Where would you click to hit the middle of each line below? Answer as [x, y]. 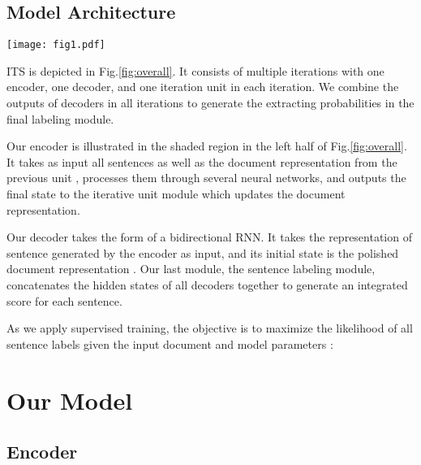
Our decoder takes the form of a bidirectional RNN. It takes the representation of [209, 237]
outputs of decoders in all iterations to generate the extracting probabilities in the [210, 103]
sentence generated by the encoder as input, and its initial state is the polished [203, 252]
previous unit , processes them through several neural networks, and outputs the [206, 178]
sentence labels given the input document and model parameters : [170, 343]
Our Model [70, 400]
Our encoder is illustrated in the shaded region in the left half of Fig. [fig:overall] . [207, 146]
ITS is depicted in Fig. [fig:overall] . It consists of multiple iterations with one [195, 70]
